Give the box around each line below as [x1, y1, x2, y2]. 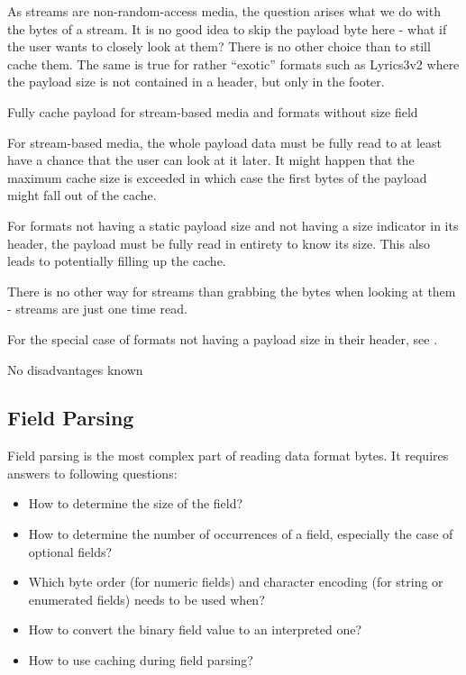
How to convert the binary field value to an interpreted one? [28, 620, 362, 639]
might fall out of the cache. [7, 186, 157, 205]
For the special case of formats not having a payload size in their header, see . [7, 329, 438, 348]
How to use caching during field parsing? [28, 651, 253, 670]
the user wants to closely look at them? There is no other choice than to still [7, 37, 431, 56]
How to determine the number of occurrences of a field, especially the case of [28, 524, 453, 543]
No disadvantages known [7, 360, 143, 379]
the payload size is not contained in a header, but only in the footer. [7, 72, 385, 91]
